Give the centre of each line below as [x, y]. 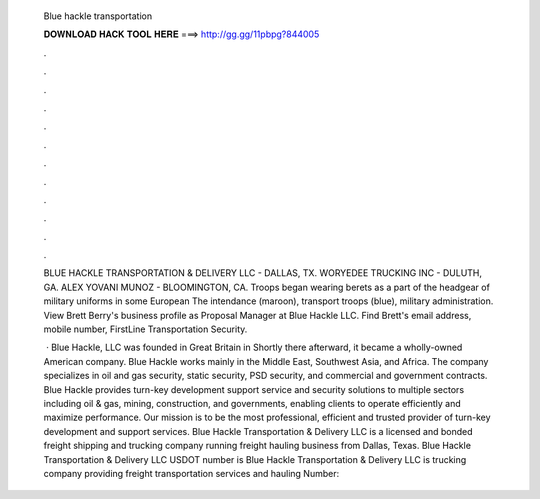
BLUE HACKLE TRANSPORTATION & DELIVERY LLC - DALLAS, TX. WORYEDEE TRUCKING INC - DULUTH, [263, 273]
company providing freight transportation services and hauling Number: [191, 473]
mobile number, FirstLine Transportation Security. [145, 329]
